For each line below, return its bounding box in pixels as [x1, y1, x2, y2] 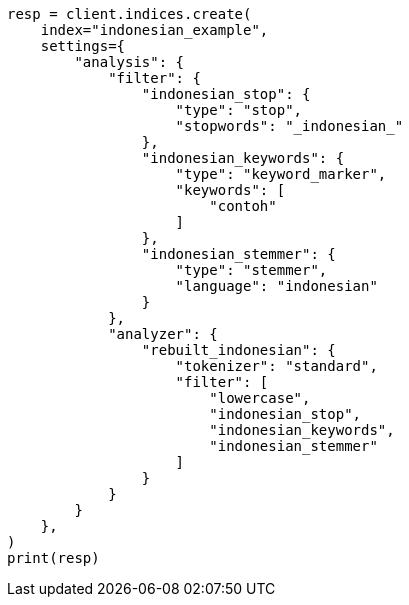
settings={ [40, 38, 126, 54]
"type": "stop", [175, 102, 303, 118]
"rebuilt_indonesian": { [141, 342, 336, 358]
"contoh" [209, 198, 277, 214]
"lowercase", [209, 390, 311, 406]
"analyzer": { [108, 326, 218, 342]
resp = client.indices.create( [7, 6, 252, 22]
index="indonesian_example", [40, 22, 269, 38]
